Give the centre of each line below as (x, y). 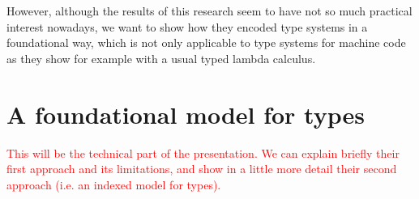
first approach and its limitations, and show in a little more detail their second (202, 169)
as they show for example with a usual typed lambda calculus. (161, 58)
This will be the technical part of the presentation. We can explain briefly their (203, 152)
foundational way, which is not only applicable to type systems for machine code (206, 42)
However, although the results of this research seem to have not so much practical (209, 11)
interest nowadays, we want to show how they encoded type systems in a (187, 26)
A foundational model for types (186, 114)
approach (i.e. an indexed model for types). (114, 184)
